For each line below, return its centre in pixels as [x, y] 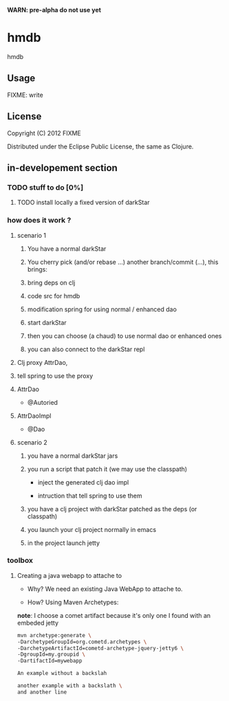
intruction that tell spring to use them [90, 496]
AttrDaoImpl [34, 416]
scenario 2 [32, 442]
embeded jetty [38, 623]
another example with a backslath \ [69, 686]
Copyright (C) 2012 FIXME [44, 133]
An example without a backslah [62, 674]
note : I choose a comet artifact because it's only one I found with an [114, 615]
